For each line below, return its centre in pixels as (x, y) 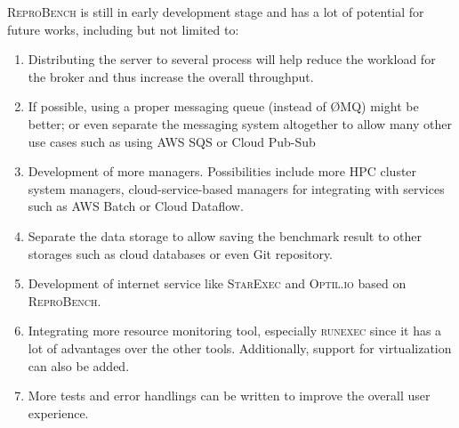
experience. (58, 412)
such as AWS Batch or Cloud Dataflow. (136, 206)
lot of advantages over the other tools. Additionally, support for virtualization (240, 347)
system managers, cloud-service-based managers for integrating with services (236, 188)
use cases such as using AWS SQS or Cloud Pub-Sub (172, 141)
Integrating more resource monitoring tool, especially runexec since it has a (235, 331)
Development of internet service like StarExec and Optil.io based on (217, 283)
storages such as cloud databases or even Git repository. (181, 253)
